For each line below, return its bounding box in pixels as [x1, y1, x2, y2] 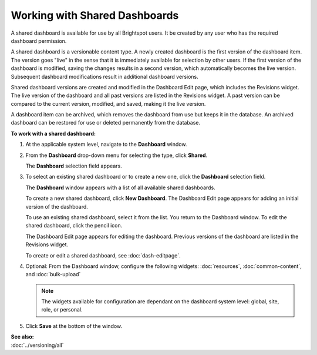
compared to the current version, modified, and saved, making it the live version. [11, 100, 206, 107]
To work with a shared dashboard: [11, 130, 96, 137]
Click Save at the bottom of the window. [25, 322, 123, 329]
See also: [11, 333, 35, 340]
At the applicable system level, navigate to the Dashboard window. [25, 141, 187, 148]
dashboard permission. [11, 37, 67, 44]
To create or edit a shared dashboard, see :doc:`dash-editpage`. [25, 252, 181, 259]
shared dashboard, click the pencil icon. [25, 222, 123, 229]
